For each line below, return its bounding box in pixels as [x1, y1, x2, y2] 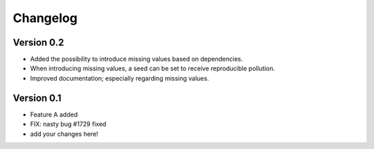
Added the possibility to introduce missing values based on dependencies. [30, 55, 243, 63]
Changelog [12, 10, 78, 26]
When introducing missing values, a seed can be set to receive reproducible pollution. [30, 64, 276, 72]
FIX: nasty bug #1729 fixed [30, 120, 107, 128]
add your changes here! [30, 130, 98, 138]
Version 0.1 [12, 92, 62, 103]
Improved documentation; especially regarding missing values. [30, 74, 209, 82]
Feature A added [30, 110, 78, 119]
